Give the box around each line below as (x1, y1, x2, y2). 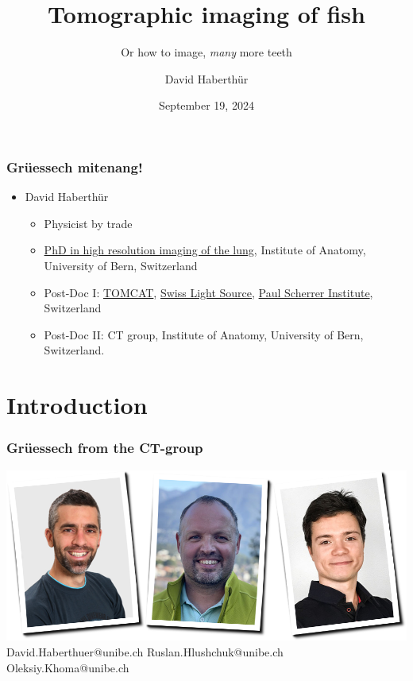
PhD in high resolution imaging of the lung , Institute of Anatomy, (44, 242, 366, 258)
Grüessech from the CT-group (6, 438, 203, 458)
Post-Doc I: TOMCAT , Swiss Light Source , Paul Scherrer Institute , (44, 284, 373, 300)
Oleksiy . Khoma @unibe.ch (6, 659, 129, 675)
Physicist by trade (44, 215, 133, 231)
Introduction (6, 389, 148, 421)
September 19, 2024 (159, 97, 254, 114)
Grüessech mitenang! (6, 157, 143, 176)
